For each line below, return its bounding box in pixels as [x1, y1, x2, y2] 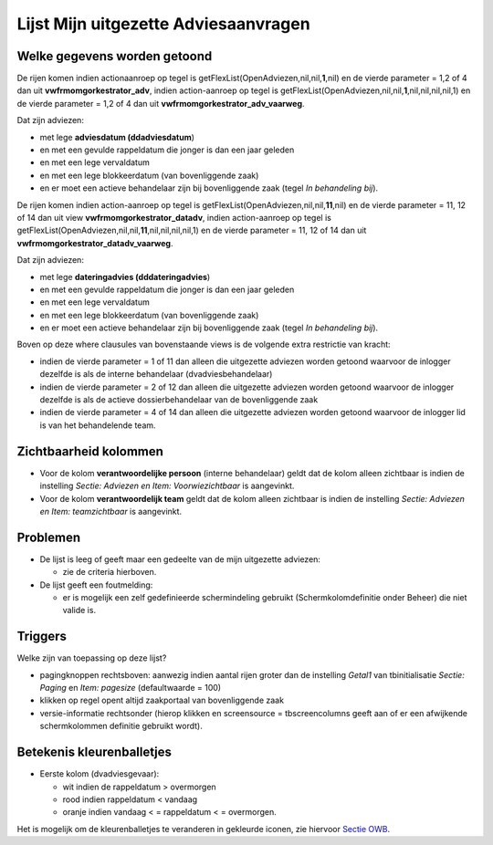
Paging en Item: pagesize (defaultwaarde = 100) [39, 683, 222, 694]
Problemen [16, 529, 81, 545]
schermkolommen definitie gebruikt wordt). [39, 721, 203, 732]
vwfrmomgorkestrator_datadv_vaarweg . [16, 237, 173, 248]
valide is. [62, 605, 96, 616]
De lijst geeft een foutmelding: [39, 579, 153, 590]
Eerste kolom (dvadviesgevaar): [39, 768, 160, 779]
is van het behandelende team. [39, 420, 156, 431]
